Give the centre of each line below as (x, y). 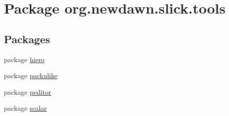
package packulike (31, 75)
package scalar (26, 108)
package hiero (24, 59)
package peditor (28, 91)
